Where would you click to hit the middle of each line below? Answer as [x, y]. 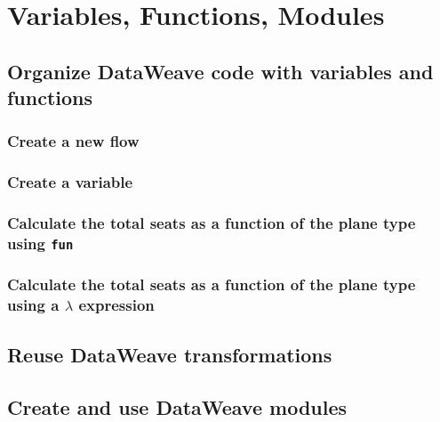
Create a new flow [73, 141]
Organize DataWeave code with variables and [220, 71]
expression [116, 305]
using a [33, 305]
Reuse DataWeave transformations [170, 354]
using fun [40, 243]
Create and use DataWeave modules [177, 406]
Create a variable [70, 182]
